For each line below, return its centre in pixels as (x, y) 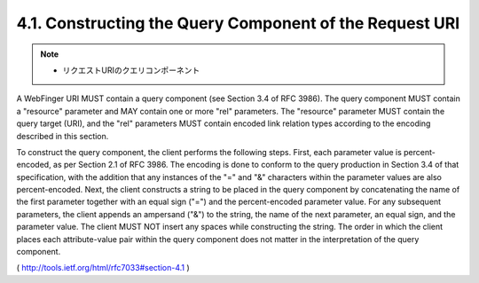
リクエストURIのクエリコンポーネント (131, 70)
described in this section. (63, 136)
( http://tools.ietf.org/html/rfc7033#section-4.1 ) (103, 268)
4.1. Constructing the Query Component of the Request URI (238, 23)
